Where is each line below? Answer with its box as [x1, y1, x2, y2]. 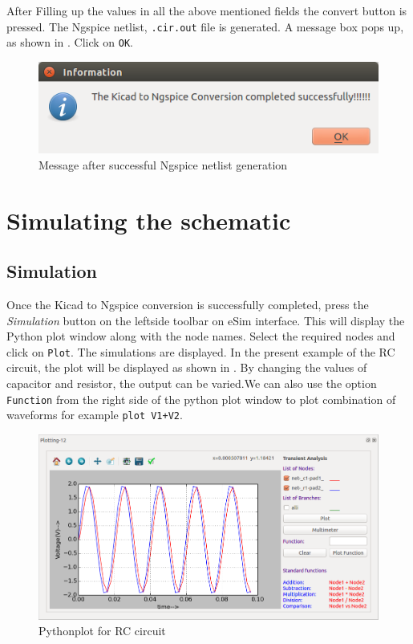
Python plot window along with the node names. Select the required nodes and [6, 328, 395, 344]
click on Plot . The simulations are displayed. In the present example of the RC [6, 343, 395, 360]
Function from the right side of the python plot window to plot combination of [6, 390, 396, 407]
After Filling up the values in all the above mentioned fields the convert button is [6, 2, 407, 18]
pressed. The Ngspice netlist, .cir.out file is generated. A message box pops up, [6, 18, 404, 35]
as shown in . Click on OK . [6, 34, 133, 51]
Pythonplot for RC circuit [38, 622, 166, 639]
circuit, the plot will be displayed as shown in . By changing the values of [6, 359, 367, 376]
